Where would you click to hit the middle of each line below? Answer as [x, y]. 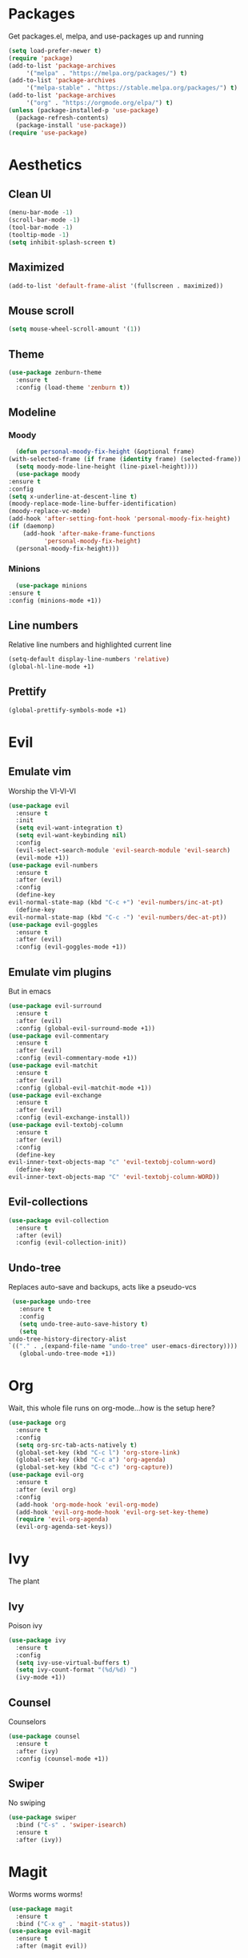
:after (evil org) [46, 1490]
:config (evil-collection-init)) [71, 1243]
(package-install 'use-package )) [71, 125]
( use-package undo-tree [51, 1302]
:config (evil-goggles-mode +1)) [71, 947]
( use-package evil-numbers [53, 865]
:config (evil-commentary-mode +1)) [76, 1058]
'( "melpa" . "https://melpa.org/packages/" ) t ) [107, 73]
